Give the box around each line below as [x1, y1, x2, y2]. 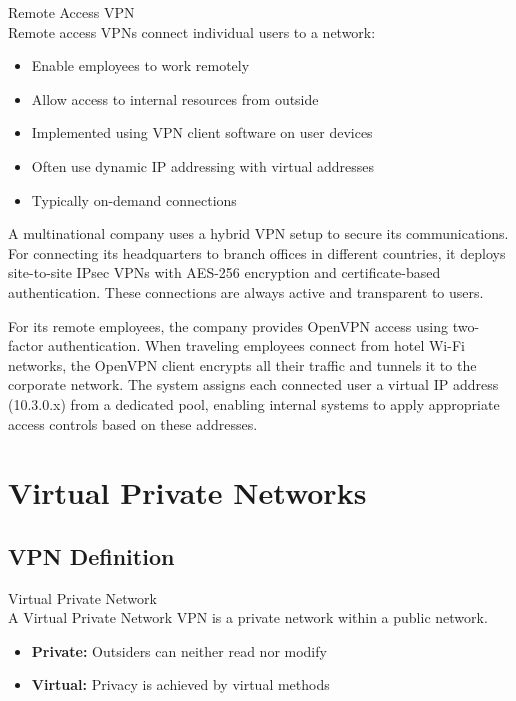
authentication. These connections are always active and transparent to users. [8, 281, 484, 302]
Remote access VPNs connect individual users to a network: [8, 21, 376, 42]
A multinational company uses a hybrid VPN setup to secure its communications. [8, 223, 509, 244]
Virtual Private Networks [8, 472, 367, 513]
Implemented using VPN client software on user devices [31, 122, 373, 143]
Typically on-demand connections [31, 189, 237, 210]
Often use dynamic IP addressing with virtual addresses [31, 155, 375, 176]
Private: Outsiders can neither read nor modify [31, 640, 327, 661]
